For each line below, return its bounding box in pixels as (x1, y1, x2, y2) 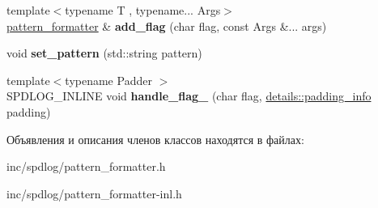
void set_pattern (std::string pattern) (6, 45, 202, 62)
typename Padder (65, 71, 152, 88)
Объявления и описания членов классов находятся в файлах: (6, 130, 304, 147)
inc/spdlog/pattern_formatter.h (6, 158, 166, 175)
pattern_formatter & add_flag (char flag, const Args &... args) (6, 17, 327, 34)
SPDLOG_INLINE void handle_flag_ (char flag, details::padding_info (6, 87, 372, 104)
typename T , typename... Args (65, 2, 221, 18)
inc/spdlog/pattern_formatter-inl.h (6, 185, 182, 202)
